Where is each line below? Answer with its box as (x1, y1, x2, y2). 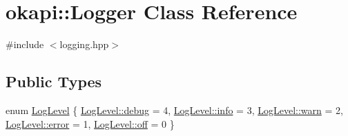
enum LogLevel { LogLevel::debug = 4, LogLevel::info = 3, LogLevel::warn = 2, (6, 102, 343, 117)
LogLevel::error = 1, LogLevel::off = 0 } (6, 116, 175, 131)
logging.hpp (59, 37, 109, 52)
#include (6, 37, 44, 52)
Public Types (6, 71, 102, 92)
